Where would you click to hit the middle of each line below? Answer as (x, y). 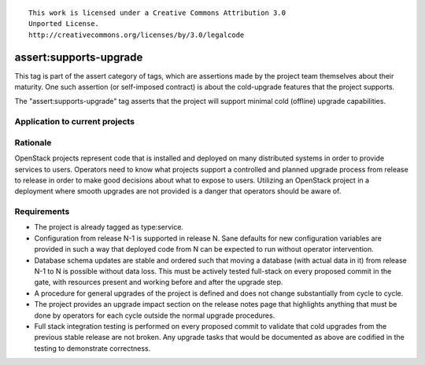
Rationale (33, 142)
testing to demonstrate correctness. (92, 348)
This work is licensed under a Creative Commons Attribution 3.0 (157, 13)
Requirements (42, 212)
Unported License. (64, 24)
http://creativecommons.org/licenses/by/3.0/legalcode (137, 35)
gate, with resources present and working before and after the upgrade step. (159, 282)
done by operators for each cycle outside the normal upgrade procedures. (155, 315)
